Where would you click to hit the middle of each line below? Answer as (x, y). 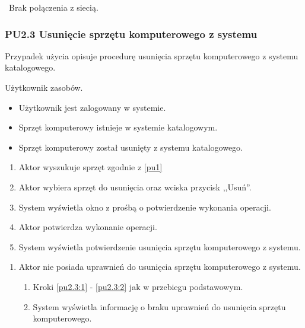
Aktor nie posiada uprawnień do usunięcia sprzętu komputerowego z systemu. (160, 267)
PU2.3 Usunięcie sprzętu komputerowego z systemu (131, 34)
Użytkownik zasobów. (44, 87)
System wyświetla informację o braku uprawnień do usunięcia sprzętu (159, 306)
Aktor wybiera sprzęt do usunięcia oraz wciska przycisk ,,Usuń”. (135, 187)
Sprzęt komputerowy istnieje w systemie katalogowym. (118, 127)
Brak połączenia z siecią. (53, 7)
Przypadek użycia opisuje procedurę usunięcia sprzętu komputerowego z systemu (152, 55)
